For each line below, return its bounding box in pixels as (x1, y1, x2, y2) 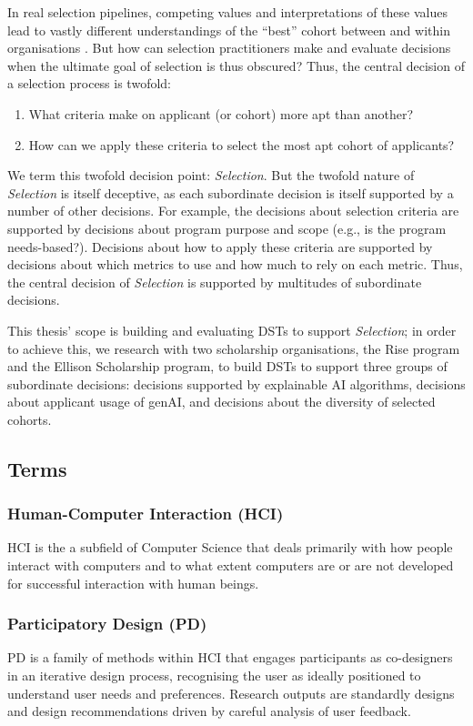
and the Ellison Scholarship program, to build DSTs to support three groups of (7, 357, 448, 376)
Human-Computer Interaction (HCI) (7, 502, 284, 525)
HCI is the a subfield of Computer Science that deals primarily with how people (7, 538, 453, 557)
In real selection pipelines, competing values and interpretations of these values (7, 3, 448, 21)
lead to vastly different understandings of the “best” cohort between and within (7, 20, 450, 39)
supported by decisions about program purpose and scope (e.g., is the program (7, 218, 447, 237)
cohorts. (7, 409, 52, 429)
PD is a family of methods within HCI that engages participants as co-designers (7, 648, 453, 667)
